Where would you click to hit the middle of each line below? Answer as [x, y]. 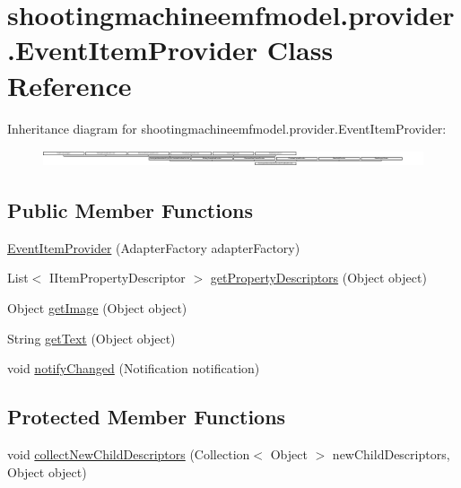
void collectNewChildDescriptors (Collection [129, 453]
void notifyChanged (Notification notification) [134, 368]
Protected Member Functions [147, 417]
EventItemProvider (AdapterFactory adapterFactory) [154, 247]
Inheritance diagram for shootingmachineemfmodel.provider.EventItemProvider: [227, 128]
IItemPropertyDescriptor [117, 278]
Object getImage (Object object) [97, 307]
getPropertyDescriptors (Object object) [318, 278]
